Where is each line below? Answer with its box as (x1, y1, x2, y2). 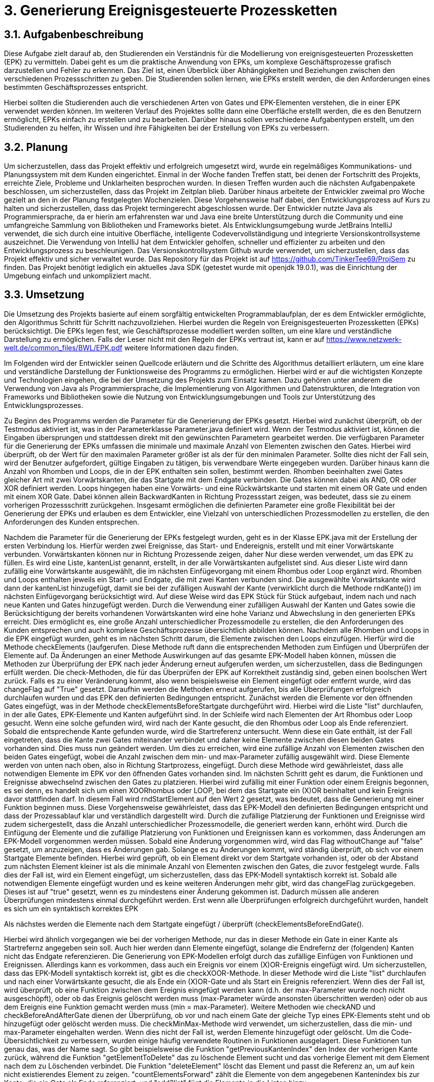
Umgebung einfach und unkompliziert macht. (4, 271, 152, 280)
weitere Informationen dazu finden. (124, 343, 239, 352)
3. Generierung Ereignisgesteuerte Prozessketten (4, 2, 337, 19)
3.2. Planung (4, 140, 68, 153)
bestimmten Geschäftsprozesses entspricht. (4, 83, 148, 92)
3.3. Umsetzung (4, 288, 85, 301)
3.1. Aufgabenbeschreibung (4, 28, 144, 41)
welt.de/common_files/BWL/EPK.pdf (4, 343, 122, 352)
